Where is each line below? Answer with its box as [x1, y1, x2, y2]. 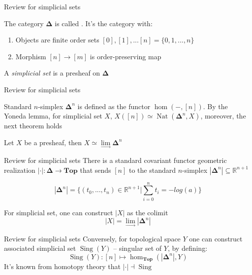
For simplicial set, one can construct [4, 207, 113, 217]
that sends [80, 164, 111, 175]
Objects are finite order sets [15, 35, 99, 45]
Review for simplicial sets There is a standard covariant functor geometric [4, 155, 227, 165]
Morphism [15, 51, 46, 61]
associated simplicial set [4, 243, 76, 253]
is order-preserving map [90, 51, 161, 61]
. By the [203, 101, 228, 111]
